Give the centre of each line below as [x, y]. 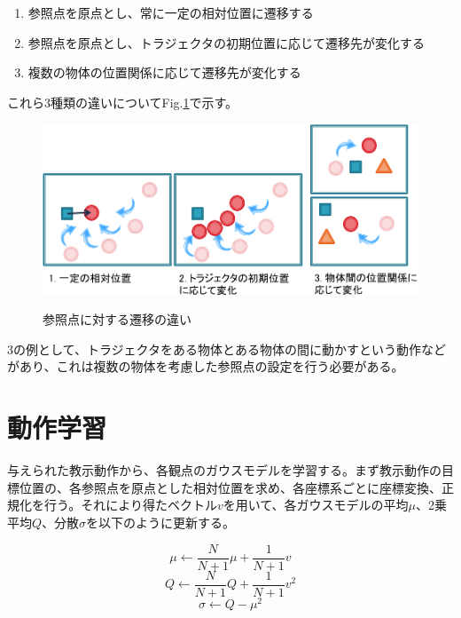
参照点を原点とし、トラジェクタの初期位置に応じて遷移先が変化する [226, 42]
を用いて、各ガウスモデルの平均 [316, 505]
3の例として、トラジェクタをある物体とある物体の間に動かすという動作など [227, 349]
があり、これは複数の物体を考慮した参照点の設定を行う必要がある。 [206, 366]
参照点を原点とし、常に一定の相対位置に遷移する [171, 12]
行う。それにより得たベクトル [130, 505]
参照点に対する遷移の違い [117, 319]
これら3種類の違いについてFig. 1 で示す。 [123, 102]
